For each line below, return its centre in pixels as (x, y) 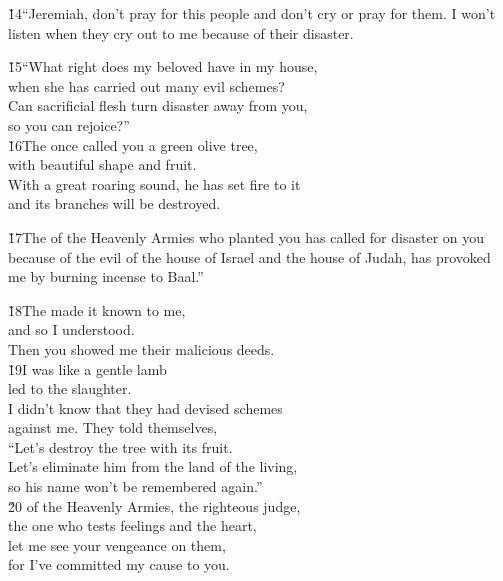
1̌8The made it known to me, (97, 309)
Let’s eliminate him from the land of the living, (153, 466)
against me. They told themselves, (113, 427)
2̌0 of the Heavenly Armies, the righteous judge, (154, 505)
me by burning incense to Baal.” (106, 276)
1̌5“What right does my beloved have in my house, (163, 66)
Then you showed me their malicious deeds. (141, 348)
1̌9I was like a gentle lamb (87, 368)
